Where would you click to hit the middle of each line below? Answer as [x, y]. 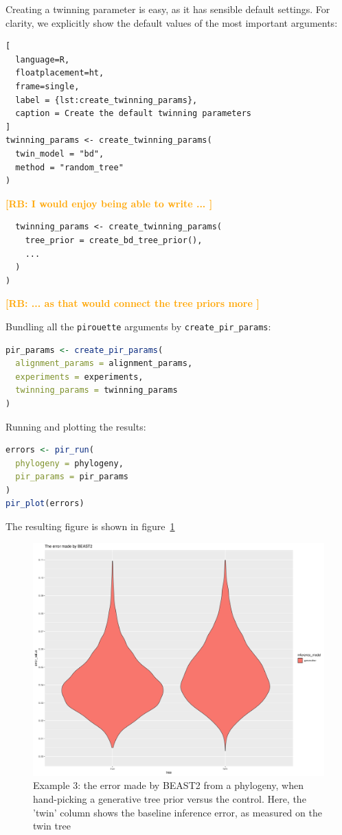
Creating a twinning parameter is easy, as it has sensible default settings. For [168, 9]
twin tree [52, 826]
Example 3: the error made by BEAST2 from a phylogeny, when [168, 785]
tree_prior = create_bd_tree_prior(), [114, 240]
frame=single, [47, 86]
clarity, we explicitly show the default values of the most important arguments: [172, 22]
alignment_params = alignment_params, [104, 364]
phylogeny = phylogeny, [69, 463]
